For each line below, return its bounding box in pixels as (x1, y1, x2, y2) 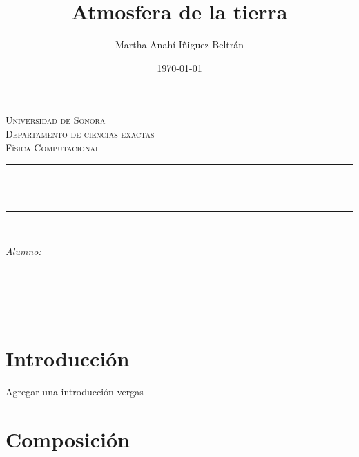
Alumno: (6, 243, 41, 258)
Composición (6, 425, 130, 454)
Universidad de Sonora (6, 113, 106, 127)
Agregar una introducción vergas (6, 384, 144, 399)
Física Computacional (6, 140, 100, 154)
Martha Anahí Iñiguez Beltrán (115, 37, 244, 52)
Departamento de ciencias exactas (6, 126, 155, 140)
